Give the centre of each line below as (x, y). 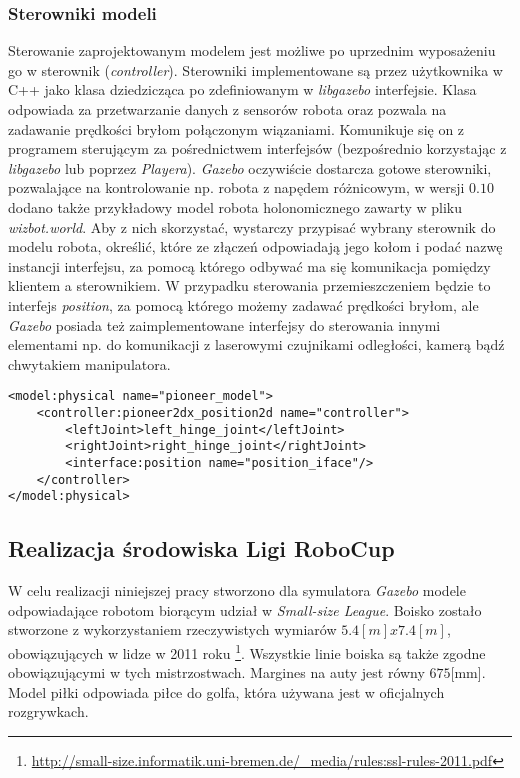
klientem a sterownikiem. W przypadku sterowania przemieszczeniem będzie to (249, 285)
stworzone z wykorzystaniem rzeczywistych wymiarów (172, 629)
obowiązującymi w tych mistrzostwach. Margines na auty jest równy (216, 672)
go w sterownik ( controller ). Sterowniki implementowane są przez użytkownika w (255, 69)
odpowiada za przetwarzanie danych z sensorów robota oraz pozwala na (227, 109)
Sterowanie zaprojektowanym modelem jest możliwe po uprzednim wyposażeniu (252, 50)
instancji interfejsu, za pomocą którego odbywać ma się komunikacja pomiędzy (249, 265)
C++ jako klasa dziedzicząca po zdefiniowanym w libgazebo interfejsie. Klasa (242, 89)
